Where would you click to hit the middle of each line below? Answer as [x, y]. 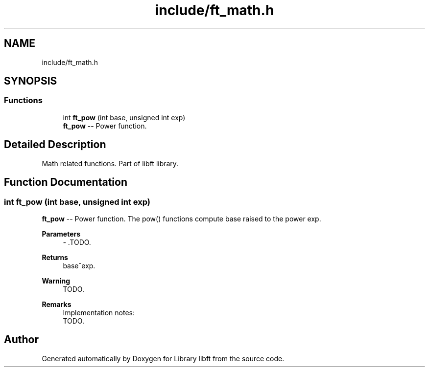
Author [21, 340]
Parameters [61, 234]
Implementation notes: [99, 312]
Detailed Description [55, 145]
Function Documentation [66, 182]
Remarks [57, 304]
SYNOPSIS [31, 81]
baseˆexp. [79, 265]
